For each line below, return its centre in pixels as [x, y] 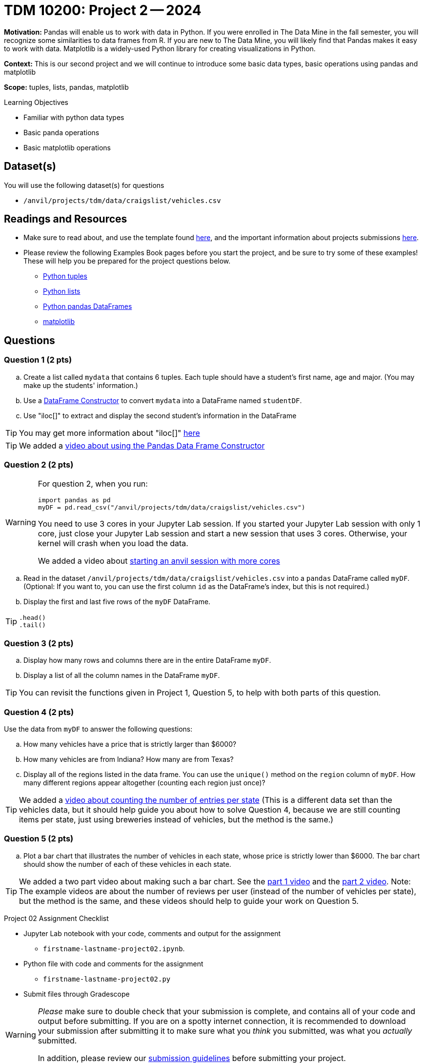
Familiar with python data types [74, 117]
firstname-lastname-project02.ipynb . [114, 948]
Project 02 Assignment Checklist [56, 918]
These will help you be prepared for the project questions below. [127, 261]
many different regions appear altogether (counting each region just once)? [144, 782]
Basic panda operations [61, 132]
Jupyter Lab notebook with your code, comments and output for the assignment [152, 933]
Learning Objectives [36, 102]
